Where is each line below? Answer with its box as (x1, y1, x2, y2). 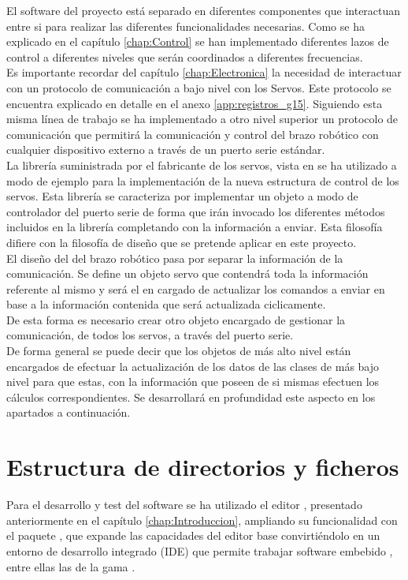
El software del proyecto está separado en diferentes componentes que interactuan (6, 2, 401, 18)
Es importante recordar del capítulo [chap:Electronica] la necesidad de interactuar (6, 64, 402, 80)
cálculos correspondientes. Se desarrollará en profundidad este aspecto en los (6, 388, 376, 405)
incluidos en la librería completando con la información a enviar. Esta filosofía (6, 219, 383, 235)
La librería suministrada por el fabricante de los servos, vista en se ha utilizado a (6, 156, 397, 173)
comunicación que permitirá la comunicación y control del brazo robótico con (6, 125, 379, 142)
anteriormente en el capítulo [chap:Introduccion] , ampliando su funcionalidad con (6, 511, 398, 528)
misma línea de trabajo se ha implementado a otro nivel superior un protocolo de (6, 110, 399, 127)
